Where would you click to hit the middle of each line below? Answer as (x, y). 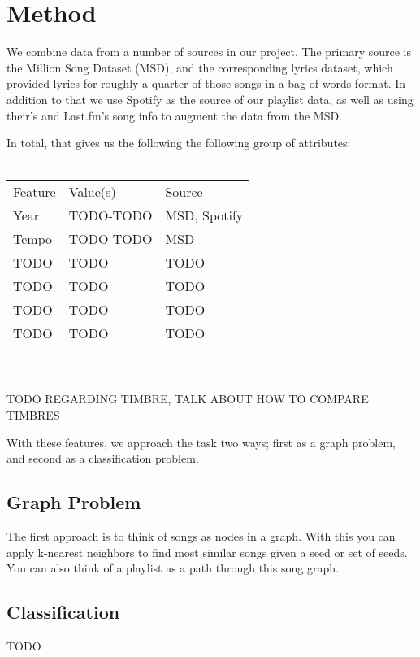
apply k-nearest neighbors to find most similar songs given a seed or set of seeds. (207, 552)
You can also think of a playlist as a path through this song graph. (173, 568)
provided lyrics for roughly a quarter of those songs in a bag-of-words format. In (206, 83)
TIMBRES (33, 415)
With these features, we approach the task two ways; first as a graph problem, (201, 442)
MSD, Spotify (204, 215)
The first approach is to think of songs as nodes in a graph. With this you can (201, 536)
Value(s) (92, 192)
